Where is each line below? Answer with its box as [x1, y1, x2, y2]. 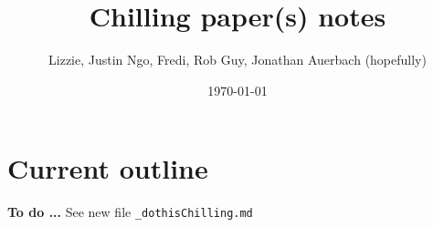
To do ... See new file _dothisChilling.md [7, 202, 253, 222]
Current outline [7, 150, 208, 187]
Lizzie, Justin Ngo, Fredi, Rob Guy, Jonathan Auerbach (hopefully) [48, 50, 427, 69]
